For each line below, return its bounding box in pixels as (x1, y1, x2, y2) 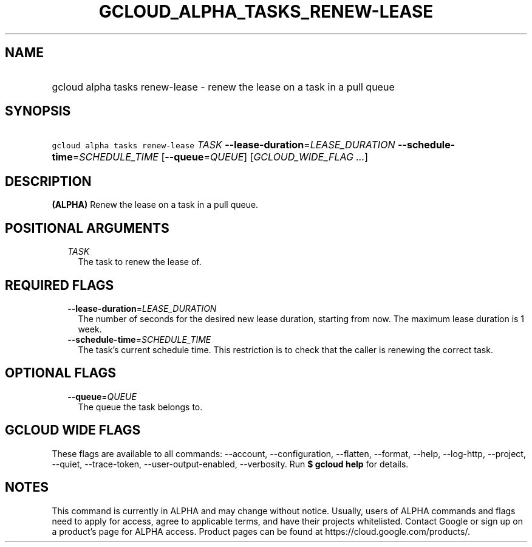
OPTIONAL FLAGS (5, 365, 116, 381)
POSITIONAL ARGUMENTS (5, 220, 169, 236)
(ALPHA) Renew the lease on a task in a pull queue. (52, 199, 259, 210)
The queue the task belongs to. (78, 401, 203, 412)
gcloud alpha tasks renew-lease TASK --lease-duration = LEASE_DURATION (52, 139, 395, 151)
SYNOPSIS (5, 103, 71, 119)
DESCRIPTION (5, 173, 92, 189)
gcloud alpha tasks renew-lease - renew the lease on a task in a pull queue (52, 80, 395, 93)
